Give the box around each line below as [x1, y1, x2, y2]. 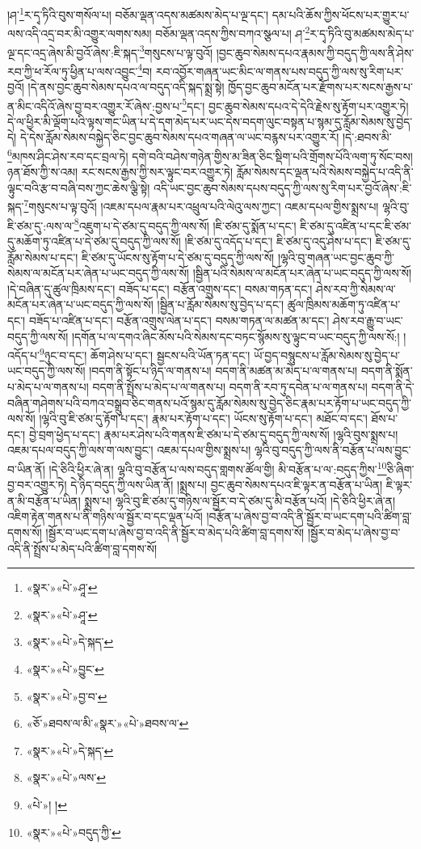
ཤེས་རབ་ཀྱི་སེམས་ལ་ [316, 280, 396, 297]
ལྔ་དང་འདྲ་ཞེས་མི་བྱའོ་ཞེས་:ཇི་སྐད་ [7, 44, 140, 61]
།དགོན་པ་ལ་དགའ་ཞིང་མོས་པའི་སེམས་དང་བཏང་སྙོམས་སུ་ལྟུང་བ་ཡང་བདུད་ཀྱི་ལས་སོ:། [71, 327, 400, 344]
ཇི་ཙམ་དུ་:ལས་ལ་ [7, 217, 74, 234]
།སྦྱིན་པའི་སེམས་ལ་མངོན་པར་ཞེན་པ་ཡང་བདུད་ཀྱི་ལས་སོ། [192, 264, 412, 281]
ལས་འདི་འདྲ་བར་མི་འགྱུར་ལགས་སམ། [7, 24, 152, 41]
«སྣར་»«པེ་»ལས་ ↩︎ [26, 769, 106, 786]
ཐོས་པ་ [371, 410, 398, 427]
